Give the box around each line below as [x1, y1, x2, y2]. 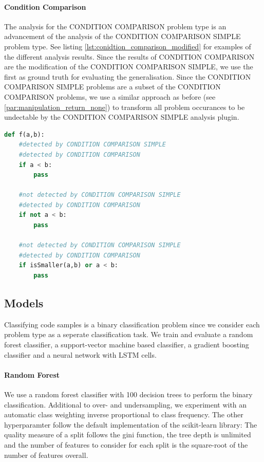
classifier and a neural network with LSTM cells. [4, 349, 157, 360]
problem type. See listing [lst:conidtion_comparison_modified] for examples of [4, 41, 251, 51]
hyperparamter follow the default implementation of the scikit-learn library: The [4, 419, 257, 430]
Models [4, 295, 44, 311]
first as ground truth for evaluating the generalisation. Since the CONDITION [4, 71, 251, 82]
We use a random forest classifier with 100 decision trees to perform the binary [4, 389, 253, 400]
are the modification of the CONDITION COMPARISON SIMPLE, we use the [4, 61, 253, 72]
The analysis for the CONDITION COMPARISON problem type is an [4, 21, 227, 31]
